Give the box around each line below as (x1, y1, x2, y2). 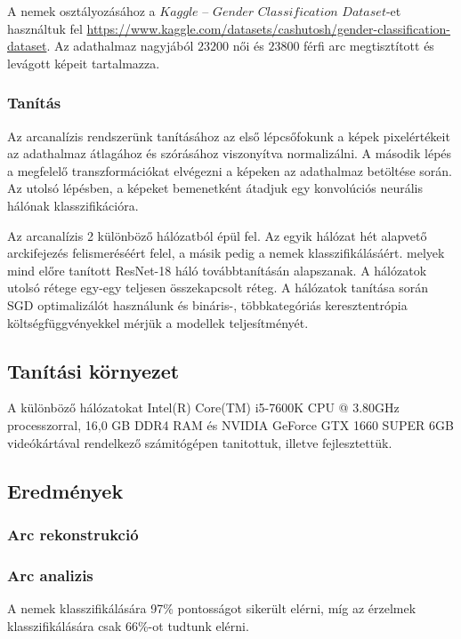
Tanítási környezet (7, 356, 180, 384)
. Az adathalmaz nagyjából (46, 36, 194, 55)
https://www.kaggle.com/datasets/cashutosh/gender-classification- (86, 19, 451, 37)
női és (232, 36, 264, 55)
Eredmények (7, 476, 124, 504)
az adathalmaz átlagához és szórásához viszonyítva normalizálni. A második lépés (7, 144, 452, 163)
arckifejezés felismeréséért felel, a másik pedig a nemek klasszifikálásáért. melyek (7, 244, 445, 262)
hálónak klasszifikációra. (7, 196, 139, 214)
